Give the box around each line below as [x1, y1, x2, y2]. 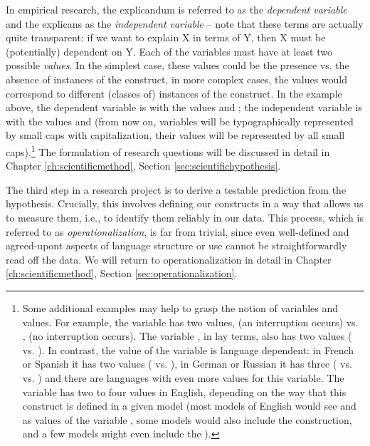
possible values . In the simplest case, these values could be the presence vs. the [6, 58, 349, 73]
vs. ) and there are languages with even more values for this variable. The [22, 370, 344, 385]
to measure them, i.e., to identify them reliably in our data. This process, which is [6, 209, 364, 224]
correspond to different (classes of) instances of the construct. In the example [6, 85, 342, 100]
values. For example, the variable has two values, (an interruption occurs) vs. [22, 314, 359, 329]
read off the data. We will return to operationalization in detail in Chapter [6, 251, 332, 266]
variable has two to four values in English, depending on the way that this [22, 384, 347, 399]
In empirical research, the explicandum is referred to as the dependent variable [6, 2, 347, 16]
